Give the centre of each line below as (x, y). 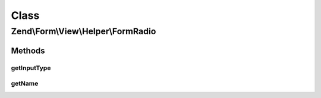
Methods (28, 50)
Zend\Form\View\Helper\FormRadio (84, 31)
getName (25, 84)
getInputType (31, 68)
